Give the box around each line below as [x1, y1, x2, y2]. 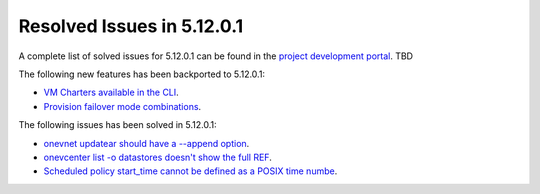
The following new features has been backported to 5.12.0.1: [18, 68, 265, 80]
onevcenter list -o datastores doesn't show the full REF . [43, 151, 272, 163]
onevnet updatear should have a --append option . [43, 137, 250, 149]
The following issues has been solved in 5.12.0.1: [18, 119, 217, 131]
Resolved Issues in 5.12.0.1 [18, 15, 244, 37]
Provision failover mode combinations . [43, 100, 202, 112]
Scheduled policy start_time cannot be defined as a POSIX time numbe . [43, 165, 338, 177]
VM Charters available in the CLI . [43, 86, 179, 99]
